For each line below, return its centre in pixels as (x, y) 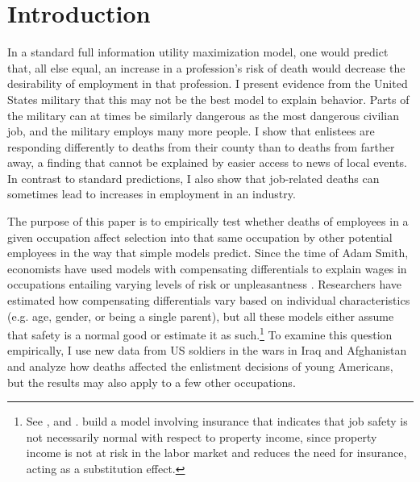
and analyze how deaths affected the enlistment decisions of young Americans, (200, 366)
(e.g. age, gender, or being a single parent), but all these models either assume (201, 316)
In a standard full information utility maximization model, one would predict (198, 52)
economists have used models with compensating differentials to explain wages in (207, 268)
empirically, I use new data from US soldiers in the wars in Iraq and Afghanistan (207, 350)
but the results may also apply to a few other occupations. (152, 382)
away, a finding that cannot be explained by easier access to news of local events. (207, 162)
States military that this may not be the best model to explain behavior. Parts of (208, 99)
